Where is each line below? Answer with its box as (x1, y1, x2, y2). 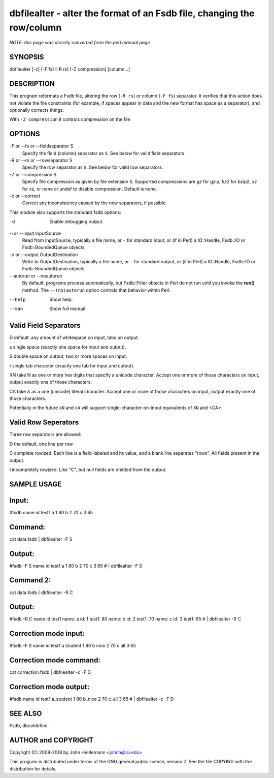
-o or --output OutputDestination (9, 252, 78, 258)
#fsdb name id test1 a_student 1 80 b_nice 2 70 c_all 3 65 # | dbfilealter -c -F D (9, 696, 174, 702)
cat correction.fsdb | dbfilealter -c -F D (9, 669, 91, 675)
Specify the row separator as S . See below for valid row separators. (22, 164, 163, 170)
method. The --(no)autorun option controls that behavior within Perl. (22, 287, 171, 293)
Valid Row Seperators (9, 418, 79, 427)
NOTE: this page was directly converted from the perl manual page (9, 40, 150, 46)
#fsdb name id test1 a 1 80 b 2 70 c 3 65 (9, 509, 93, 515)
